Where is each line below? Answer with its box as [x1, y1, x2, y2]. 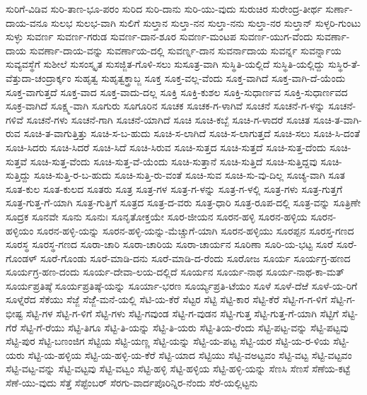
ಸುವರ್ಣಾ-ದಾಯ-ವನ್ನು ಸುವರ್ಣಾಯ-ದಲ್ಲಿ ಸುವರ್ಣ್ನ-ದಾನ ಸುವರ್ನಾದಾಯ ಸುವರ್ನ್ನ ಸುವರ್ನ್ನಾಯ [29, 42, 342, 57]
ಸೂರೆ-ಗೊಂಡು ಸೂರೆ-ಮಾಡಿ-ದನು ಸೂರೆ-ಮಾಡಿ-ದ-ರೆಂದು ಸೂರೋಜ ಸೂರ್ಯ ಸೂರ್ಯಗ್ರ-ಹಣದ [40, 250, 351, 265]
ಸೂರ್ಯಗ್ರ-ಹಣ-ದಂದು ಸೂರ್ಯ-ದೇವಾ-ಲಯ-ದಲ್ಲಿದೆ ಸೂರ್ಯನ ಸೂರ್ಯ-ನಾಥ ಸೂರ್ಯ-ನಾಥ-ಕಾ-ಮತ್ [6, 264, 344, 279]
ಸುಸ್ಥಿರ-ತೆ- [327, 57, 361, 71]
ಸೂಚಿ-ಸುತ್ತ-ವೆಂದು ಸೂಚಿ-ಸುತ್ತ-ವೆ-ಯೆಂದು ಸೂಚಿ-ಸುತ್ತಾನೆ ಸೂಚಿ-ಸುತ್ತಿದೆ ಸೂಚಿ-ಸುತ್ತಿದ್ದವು [30, 153, 318, 168]
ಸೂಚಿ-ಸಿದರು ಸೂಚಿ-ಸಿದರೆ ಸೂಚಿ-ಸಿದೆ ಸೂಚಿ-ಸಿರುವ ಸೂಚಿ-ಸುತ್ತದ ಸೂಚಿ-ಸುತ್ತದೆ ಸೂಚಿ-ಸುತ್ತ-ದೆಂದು [6, 139, 327, 154]
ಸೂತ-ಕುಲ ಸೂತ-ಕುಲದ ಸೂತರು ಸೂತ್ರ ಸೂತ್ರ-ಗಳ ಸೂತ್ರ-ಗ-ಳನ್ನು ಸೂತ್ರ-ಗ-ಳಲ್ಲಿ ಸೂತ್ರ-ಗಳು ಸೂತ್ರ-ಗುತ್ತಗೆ [6, 181, 343, 196]
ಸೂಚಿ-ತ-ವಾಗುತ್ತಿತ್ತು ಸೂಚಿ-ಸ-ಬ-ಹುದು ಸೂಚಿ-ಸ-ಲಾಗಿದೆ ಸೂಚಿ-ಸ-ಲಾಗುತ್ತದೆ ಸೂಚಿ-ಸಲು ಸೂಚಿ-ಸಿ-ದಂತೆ [23, 126, 361, 141]
